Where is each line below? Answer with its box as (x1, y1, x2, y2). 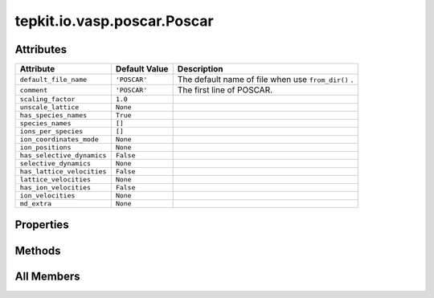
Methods (14, 243, 61, 257)
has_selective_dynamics (19, 151, 107, 160)
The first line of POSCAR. (177, 84, 273, 96)
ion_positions (19, 143, 72, 152)
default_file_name (19, 75, 88, 84)
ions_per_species (19, 127, 84, 136)
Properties (14, 218, 69, 232)
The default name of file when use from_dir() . (177, 74, 354, 85)
